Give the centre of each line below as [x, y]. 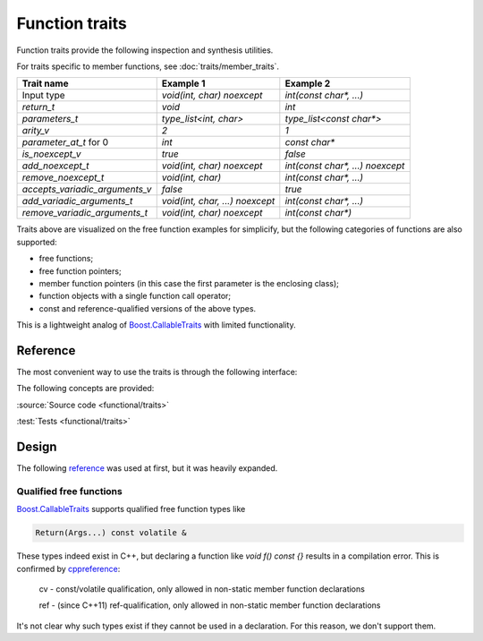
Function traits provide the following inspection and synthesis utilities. [145, 50]
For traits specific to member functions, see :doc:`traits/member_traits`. [148, 66]
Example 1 [183, 83]
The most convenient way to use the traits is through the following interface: [157, 372]
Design [37, 446]
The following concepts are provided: [85, 389]
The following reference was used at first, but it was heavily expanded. [147, 468]
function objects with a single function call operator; [135, 296]
